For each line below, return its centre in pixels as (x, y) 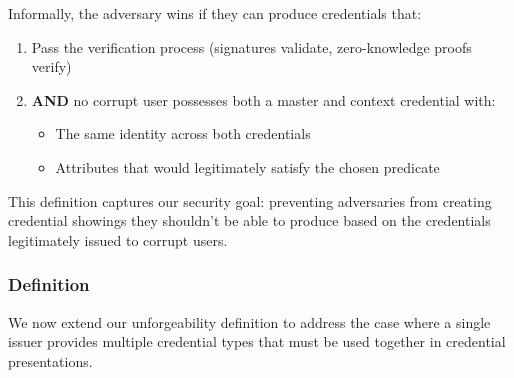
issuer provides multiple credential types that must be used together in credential (257, 341)
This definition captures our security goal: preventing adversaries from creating (250, 200)
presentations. (50, 360)
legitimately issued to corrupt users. (118, 239)
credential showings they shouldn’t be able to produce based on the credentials (249, 220)
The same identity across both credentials (183, 133)
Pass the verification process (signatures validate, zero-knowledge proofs (251, 46)
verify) (51, 66)
